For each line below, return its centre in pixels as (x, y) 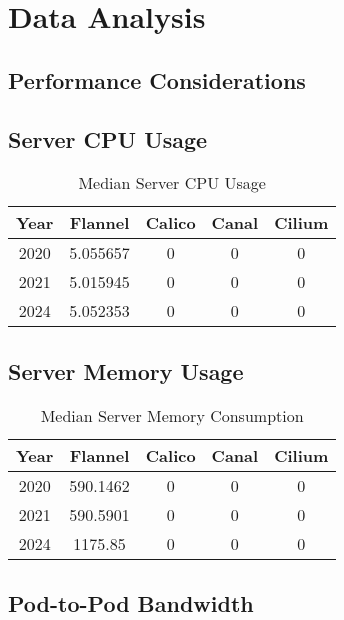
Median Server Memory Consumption (172, 415)
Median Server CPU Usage (172, 183)
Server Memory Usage (126, 370)
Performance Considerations (157, 79)
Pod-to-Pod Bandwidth (131, 602)
